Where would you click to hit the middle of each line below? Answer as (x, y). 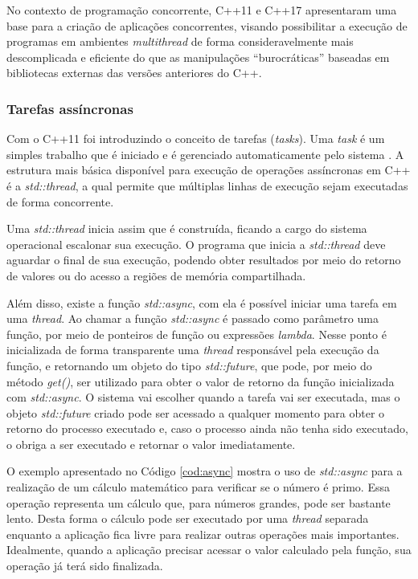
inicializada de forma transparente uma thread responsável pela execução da (193, 350)
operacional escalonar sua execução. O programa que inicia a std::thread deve (196, 244)
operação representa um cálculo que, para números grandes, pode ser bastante (199, 502)
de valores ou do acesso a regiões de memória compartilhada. (156, 275)
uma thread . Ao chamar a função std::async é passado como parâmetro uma (193, 318)
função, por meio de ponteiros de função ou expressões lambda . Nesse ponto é (197, 334)
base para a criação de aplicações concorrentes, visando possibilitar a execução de (207, 25)
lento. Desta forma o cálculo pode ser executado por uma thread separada (188, 518)
